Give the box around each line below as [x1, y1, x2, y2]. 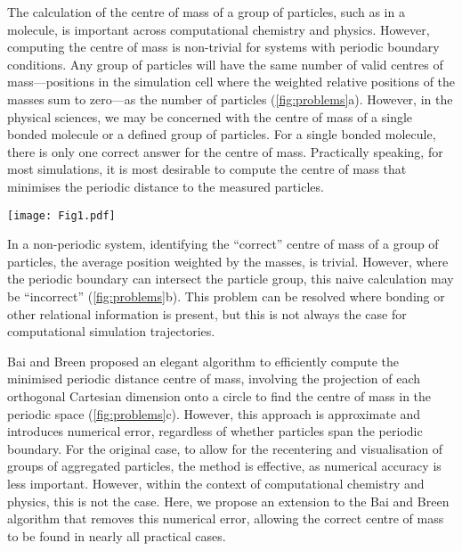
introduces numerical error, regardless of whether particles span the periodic [7, 422, 423, 440]
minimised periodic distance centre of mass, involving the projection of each [7, 369, 420, 388]
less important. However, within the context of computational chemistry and [7, 473, 425, 492]
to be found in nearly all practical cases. [7, 526, 226, 545]
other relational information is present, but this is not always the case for [7, 304, 407, 323]
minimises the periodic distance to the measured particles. [7, 177, 324, 195]
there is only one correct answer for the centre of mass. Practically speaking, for [7, 142, 443, 160]
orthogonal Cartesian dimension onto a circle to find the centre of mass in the [7, 386, 432, 405]
